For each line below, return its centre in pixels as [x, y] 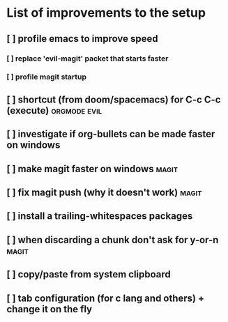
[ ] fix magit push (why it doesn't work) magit [104, 192]
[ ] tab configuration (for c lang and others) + [106, 298]
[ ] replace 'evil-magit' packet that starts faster [88, 59]
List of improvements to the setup [106, 13]
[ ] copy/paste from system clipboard [89, 274]
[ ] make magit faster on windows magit [92, 169]
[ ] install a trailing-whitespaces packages [100, 216]
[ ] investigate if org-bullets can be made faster [111, 134]
